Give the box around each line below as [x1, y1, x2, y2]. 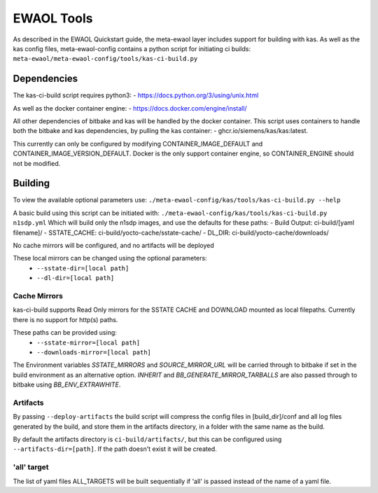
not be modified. [13, 159, 61, 167]
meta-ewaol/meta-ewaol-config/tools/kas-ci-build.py [13, 55, 198, 63]
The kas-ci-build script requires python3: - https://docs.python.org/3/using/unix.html [13, 91, 259, 99]
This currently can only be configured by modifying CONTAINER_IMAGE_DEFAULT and [13, 139, 263, 148]
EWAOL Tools [13, 11, 93, 26]
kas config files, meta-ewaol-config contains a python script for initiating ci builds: [13, 44, 251, 53]
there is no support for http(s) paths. [13, 315, 118, 324]
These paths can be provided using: [13, 328, 117, 337]
